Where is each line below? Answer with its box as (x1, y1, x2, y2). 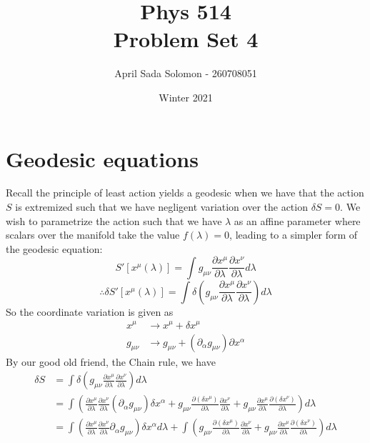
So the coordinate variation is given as (6, 304, 174, 319)
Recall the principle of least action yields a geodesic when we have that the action (6, 185, 364, 200)
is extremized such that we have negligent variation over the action (15, 199, 308, 214)
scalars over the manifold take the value (6, 227, 180, 242)
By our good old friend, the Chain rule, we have (6, 354, 216, 369)
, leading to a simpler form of (229, 227, 358, 242)
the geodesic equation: (6, 241, 103, 256)
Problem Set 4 (113, 24, 259, 54)
